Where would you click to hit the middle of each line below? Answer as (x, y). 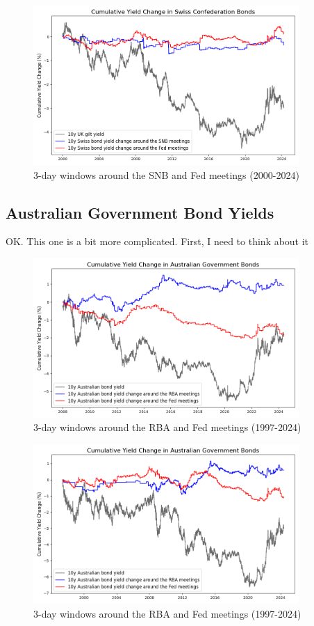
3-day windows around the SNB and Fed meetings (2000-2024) (166, 174)
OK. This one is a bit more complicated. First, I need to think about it (157, 241)
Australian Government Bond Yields (140, 212)
